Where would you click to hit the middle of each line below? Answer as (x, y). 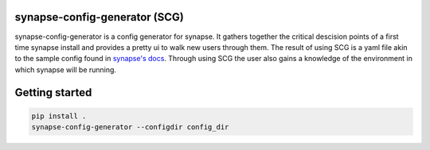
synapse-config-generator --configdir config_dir (130, 127)
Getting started (53, 92)
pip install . (59, 116)
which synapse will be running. (66, 69)
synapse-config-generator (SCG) (100, 17)
